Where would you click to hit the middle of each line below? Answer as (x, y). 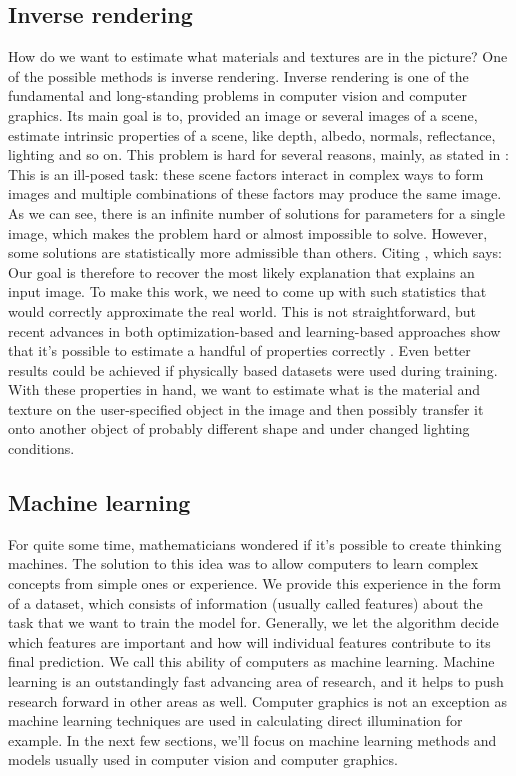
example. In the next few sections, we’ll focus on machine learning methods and (252, 739)
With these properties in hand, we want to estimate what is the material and (244, 389)
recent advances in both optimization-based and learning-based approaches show (254, 330)
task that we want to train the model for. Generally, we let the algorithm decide (253, 622)
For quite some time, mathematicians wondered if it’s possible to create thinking (255, 543)
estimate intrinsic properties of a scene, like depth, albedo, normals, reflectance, (252, 134)
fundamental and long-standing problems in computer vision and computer (237, 95)
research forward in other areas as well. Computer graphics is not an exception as (257, 700)
